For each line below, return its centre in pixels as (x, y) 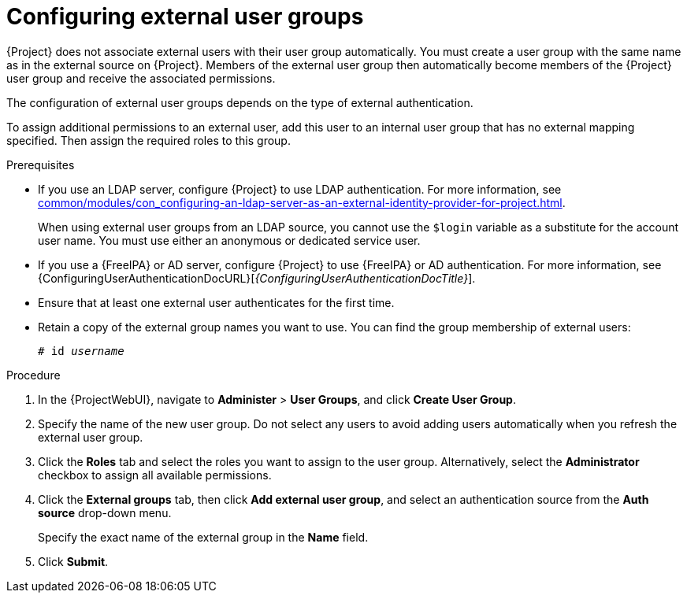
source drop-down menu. (105, 512)
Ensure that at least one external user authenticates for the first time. (216, 302)
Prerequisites (41, 165)
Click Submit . (73, 561)
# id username (81, 351)
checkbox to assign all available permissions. (155, 475)
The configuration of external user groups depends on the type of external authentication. (240, 102)
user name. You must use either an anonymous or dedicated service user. (229, 240)
